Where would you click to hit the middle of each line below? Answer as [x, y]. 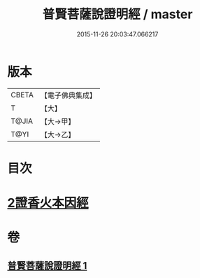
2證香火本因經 [48, 203]
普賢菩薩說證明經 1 [47, 266]
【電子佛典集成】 [68, 95]
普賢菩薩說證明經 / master [117, 14]
